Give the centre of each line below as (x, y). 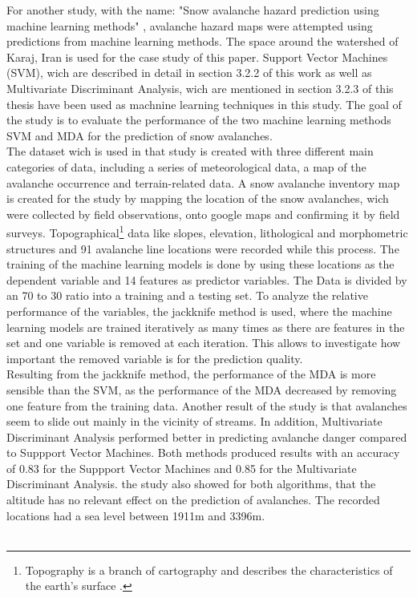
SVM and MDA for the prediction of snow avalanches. (140, 135)
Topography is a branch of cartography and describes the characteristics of (209, 570)
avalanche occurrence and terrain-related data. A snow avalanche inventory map (203, 182)
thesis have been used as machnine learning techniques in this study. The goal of (204, 104)
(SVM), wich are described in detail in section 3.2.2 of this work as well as (189, 73)
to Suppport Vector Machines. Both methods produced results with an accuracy (203, 453)
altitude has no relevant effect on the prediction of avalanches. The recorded (193, 500)
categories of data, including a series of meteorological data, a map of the (186, 166)
